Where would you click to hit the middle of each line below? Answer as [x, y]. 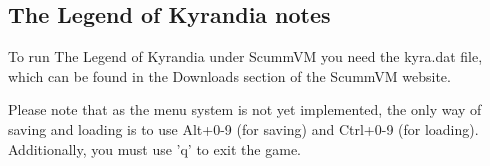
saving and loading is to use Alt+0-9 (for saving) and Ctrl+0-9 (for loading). [243, 128]
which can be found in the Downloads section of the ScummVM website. [229, 75]
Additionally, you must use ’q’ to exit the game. [154, 148]
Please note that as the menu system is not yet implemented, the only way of [245, 109]
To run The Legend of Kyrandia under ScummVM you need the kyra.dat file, [245, 56]
